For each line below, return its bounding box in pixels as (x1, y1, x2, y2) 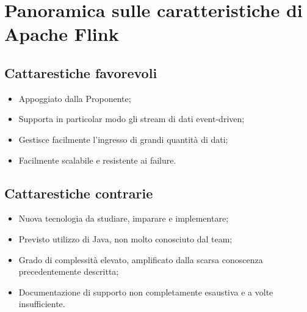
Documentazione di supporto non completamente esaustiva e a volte (18, 285, 273, 298)
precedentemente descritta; (18, 265, 119, 278)
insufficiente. (18, 297, 65, 310)
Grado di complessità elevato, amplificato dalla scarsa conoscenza (18, 253, 263, 266)
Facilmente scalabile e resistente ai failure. (18, 153, 176, 166)
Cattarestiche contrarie (4, 183, 153, 202)
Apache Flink (4, 21, 119, 46)
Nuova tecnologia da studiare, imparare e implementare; (18, 212, 229, 225)
